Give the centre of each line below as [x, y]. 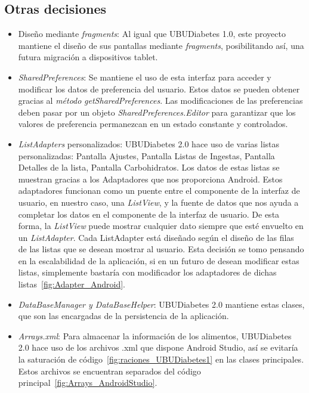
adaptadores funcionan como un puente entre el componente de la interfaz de [159, 191]
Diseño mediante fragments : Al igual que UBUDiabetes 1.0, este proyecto [152, 34]
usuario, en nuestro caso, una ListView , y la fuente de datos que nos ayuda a [158, 202]
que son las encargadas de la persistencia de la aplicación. [123, 316]
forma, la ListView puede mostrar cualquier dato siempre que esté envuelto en [161, 226]
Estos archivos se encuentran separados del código [109, 371]
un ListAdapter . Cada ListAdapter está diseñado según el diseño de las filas [156, 237]
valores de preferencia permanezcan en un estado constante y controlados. [153, 124]
